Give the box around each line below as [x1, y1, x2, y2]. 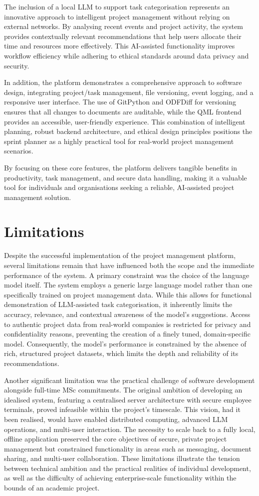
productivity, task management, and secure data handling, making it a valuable [4, 172, 247, 182]
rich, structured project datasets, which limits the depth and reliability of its [4, 348, 239, 358]
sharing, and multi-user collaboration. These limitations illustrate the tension [4, 453, 240, 463]
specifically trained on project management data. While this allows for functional [4, 289, 252, 299]
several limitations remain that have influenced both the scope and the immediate [4, 260, 255, 270]
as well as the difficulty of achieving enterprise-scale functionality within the [4, 472, 237, 483]
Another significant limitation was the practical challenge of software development [4, 374, 255, 385]
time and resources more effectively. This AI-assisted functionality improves [4, 40, 235, 51]
